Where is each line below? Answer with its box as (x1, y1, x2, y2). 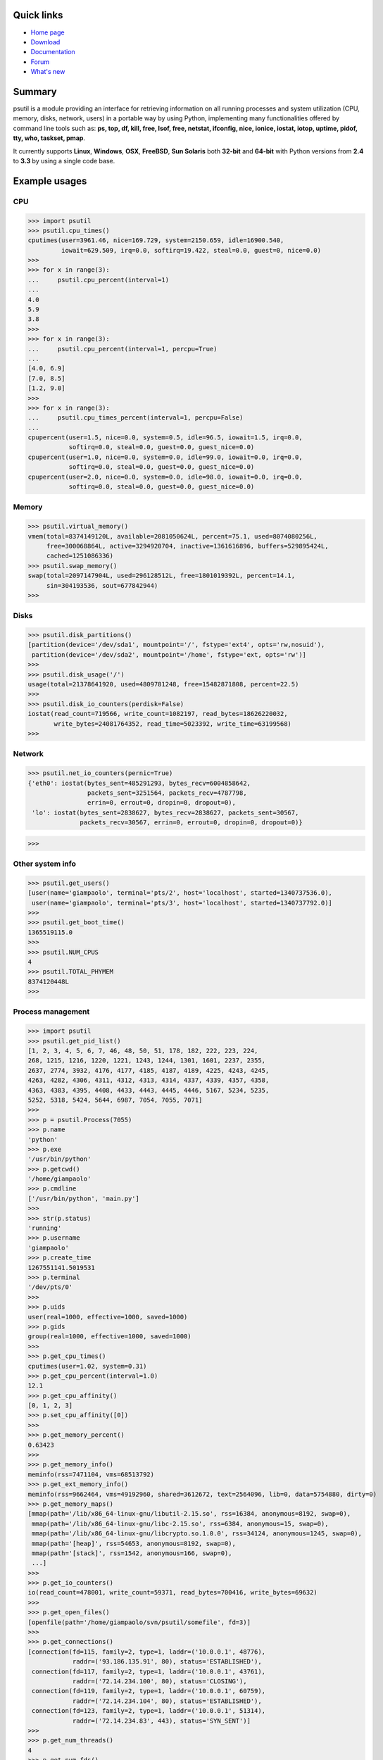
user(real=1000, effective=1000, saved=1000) (27, 1313, 188, 1321)
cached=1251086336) (46, 552, 114, 560)
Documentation (30, 48, 75, 56)
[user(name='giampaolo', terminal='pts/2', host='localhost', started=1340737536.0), (27, 889, 332, 897)
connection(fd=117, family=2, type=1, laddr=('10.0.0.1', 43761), (32, 1667, 266, 1676)
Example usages (13, 175, 87, 187)
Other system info (13, 859, 77, 869)
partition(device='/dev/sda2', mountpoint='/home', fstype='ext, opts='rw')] (32, 650, 306, 658)
